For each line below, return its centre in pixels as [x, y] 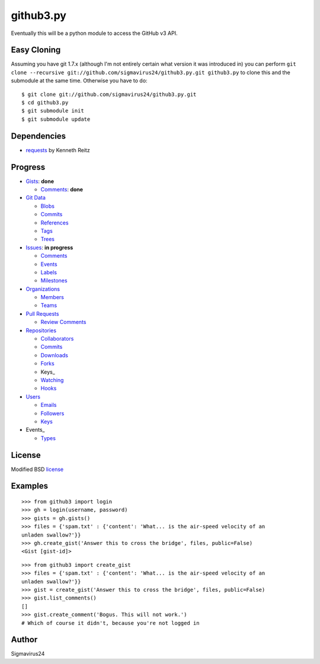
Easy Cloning [36, 50]
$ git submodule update [56, 119]
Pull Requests [42, 313]
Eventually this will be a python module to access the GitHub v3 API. [94, 33]
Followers [52, 413]
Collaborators [57, 339]
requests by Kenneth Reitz [58, 150]
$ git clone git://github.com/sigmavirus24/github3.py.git [109, 94]
